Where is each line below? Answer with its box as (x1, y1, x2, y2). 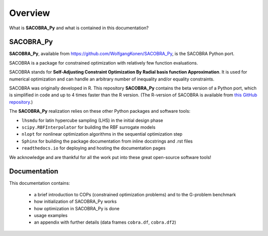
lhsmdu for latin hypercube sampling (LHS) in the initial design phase (21, 117, 163, 123)
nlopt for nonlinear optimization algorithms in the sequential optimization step (21, 131, 183, 137)
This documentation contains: (9, 180, 70, 186)
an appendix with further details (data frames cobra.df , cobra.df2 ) (34, 219, 176, 226)
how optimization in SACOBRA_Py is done (34, 205, 120, 211)
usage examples (34, 213, 68, 218)
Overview (9, 7, 50, 18)
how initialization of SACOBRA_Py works (34, 199, 117, 205)
